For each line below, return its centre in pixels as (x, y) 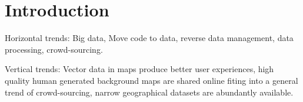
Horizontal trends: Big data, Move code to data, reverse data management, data (149, 38)
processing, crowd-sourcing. (54, 49)
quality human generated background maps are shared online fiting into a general (151, 80)
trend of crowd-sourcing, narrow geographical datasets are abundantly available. (149, 92)
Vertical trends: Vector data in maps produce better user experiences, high (139, 69)
